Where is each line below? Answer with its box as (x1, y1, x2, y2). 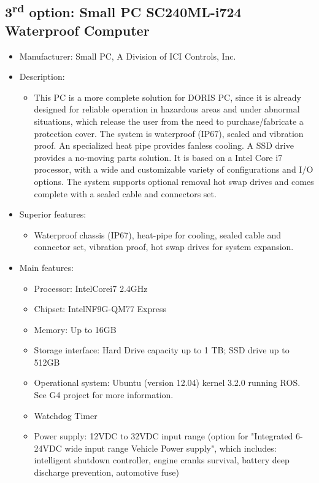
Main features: (19, 261, 74, 273)
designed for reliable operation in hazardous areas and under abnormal (34, 103, 300, 116)
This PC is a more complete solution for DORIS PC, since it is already (34, 90, 301, 103)
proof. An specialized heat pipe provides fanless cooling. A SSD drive (34, 139, 294, 152)
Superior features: (19, 208, 86, 221)
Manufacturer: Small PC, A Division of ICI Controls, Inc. (19, 49, 236, 62)
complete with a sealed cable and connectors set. (34, 187, 217, 200)
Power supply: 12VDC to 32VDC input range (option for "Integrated (34, 430, 293, 442)
